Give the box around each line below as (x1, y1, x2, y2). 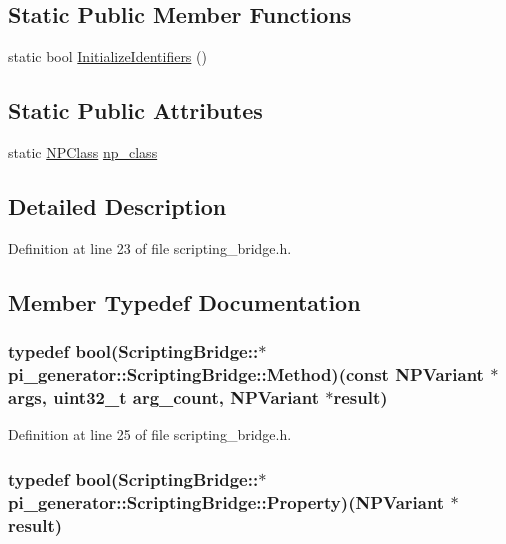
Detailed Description (8, 190, 227, 221)
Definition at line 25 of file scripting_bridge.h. (8, 424, 292, 445)
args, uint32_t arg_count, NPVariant (8, 384, 319, 409)
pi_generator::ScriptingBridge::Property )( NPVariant (8, 489, 445, 514)
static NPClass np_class (8, 142, 158, 162)
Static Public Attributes (8, 95, 263, 126)
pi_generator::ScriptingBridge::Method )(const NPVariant (8, 362, 484, 387)
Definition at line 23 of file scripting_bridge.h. (8, 237, 292, 258)
